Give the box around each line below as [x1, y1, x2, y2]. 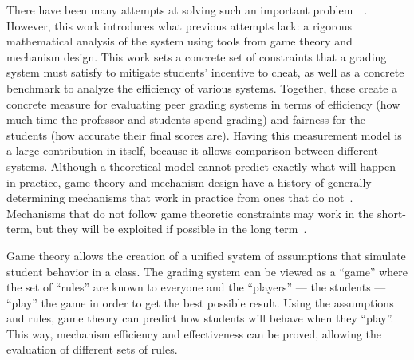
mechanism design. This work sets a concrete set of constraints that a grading [6, 48, 387, 65]
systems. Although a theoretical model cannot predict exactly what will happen [6, 157, 396, 174]
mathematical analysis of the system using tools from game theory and [6, 33, 353, 49]
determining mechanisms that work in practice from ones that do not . [6, 189, 353, 206]
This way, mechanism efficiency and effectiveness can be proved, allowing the [6, 325, 382, 342]
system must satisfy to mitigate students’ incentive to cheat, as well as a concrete [6, 64, 404, 81]
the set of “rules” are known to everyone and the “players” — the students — [6, 279, 386, 295]
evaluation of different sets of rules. [6, 341, 178, 358]
